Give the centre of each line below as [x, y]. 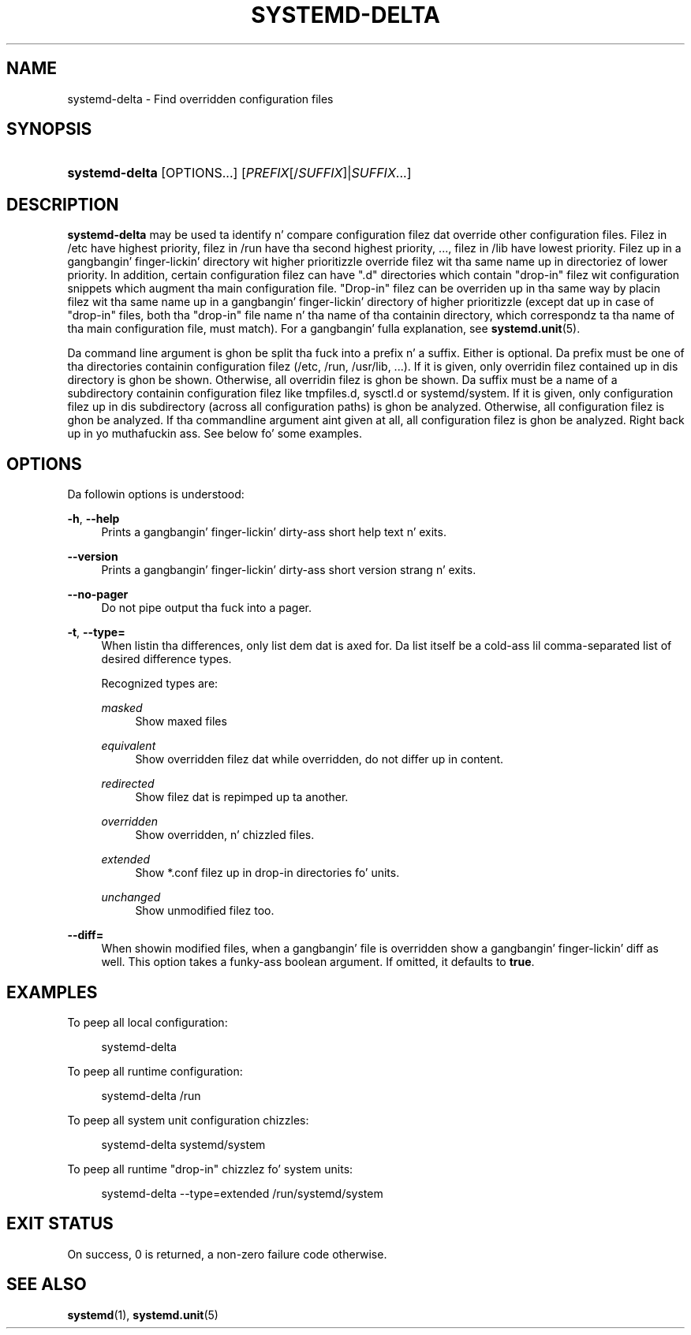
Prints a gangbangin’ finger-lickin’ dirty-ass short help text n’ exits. [274, 532]
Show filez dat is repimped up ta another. [242, 797]
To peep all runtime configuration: [155, 1071]
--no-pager [98, 595]
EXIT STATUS [60, 1224]
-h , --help [93, 519]
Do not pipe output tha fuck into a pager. [206, 608]
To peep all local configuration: [148, 1022]
